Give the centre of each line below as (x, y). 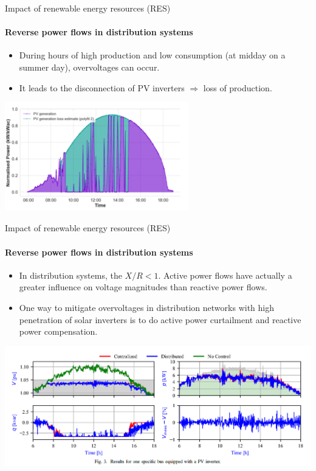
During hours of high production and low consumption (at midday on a (152, 55)
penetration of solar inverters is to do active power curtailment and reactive (160, 319)
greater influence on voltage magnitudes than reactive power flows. (143, 287)
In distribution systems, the (70, 275)
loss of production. (238, 87)
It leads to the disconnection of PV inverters (102, 87)
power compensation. (58, 331)
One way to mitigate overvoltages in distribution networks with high (146, 307)
